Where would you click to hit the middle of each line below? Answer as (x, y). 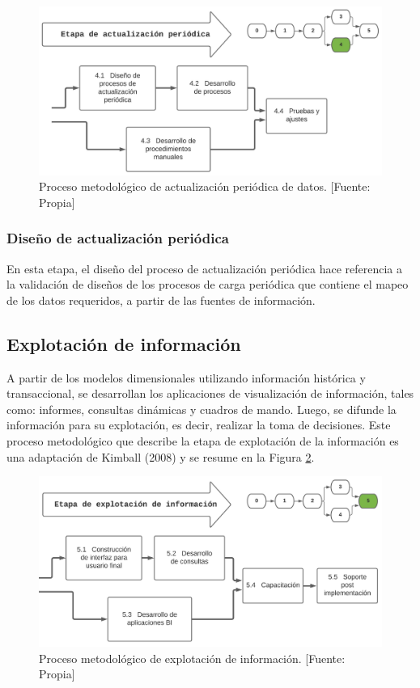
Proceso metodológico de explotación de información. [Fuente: (192, 658)
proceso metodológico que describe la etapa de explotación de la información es (203, 441)
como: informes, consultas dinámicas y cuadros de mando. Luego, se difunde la (202, 409)
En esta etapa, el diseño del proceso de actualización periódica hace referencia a (204, 268)
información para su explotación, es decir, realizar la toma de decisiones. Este (199, 425)
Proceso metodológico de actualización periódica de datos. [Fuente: (205, 186)
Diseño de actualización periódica (118, 238)
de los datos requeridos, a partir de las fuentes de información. (161, 300)
